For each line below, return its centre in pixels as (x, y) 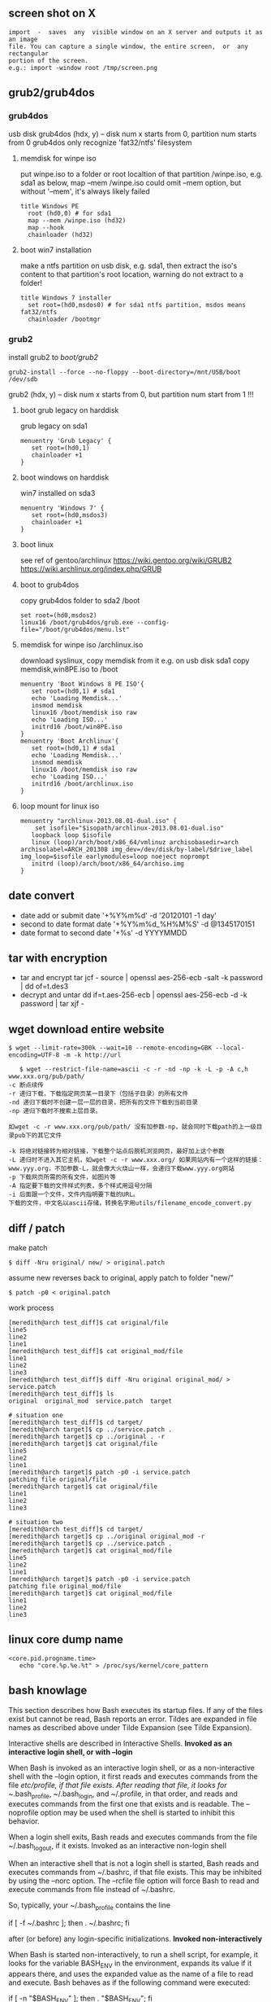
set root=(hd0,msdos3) (69, 515)
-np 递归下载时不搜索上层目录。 (55, 1111)
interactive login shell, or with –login (71, 1752)
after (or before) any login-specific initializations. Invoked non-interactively (135, 1939)
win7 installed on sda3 (58, 493)
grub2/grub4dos (52, 93)
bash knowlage (48, 1691)
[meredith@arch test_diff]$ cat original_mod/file (96, 1351)
